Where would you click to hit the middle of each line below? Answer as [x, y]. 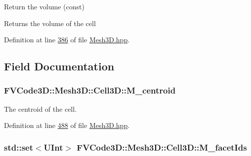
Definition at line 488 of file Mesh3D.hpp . [67, 125]
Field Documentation [59, 66]
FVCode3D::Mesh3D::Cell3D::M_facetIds [162, 147]
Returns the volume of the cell [50, 23]
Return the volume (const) [44, 6]
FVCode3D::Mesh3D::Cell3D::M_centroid [90, 90]
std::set [19, 147]
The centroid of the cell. [41, 109]
